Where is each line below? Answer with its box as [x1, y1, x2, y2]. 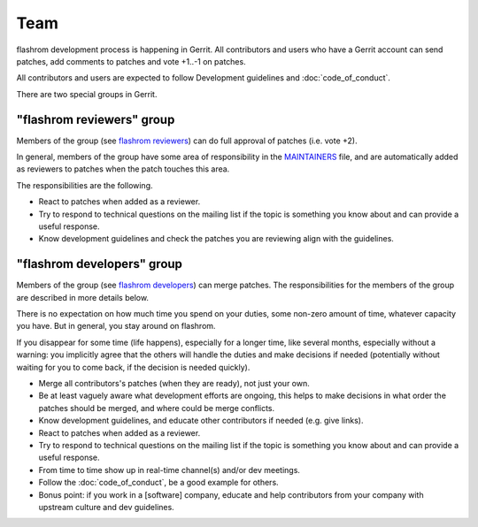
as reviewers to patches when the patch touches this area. [16, 164, 230, 174]
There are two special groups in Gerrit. [16, 88, 158, 99]
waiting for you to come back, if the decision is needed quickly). [16, 362, 251, 372]
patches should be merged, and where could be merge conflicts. [38, 402, 275, 413]
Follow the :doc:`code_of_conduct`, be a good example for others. [38, 477, 279, 488]
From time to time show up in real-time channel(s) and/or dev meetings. [38, 464, 301, 475]
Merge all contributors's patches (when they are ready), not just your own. [38, 378, 310, 388]
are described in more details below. [16, 292, 150, 302]
